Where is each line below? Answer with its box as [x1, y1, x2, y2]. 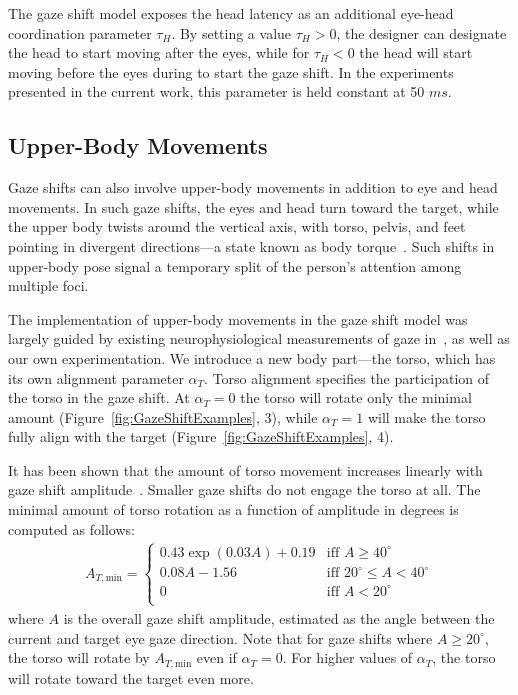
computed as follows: [8, 518, 135, 539]
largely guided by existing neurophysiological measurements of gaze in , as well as [8, 328, 510, 349]
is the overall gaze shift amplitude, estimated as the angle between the [63, 607, 495, 628]
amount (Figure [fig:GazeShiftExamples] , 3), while [8, 406, 318, 427]
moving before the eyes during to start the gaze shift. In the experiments [8, 61, 454, 82]
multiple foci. [8, 275, 89, 296]
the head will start [359, 42, 473, 63]
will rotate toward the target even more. [8, 667, 254, 688]
